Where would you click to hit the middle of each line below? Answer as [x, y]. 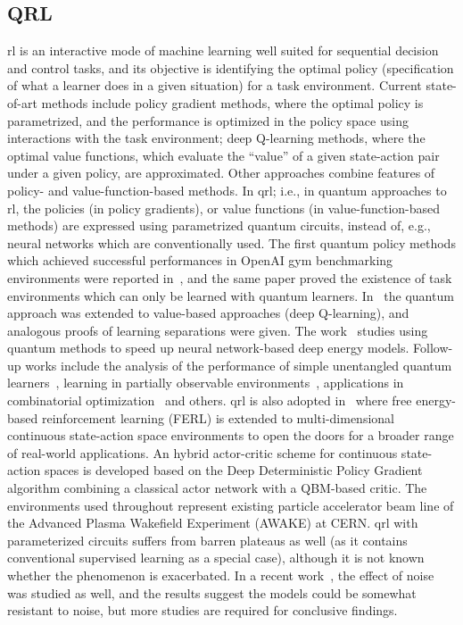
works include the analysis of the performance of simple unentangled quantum [239, 365]
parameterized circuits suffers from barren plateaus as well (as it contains [207, 540]
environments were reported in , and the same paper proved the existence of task [230, 277]
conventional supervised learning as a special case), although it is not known [216, 558]
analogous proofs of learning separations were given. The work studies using [218, 330]
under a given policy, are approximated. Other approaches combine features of [221, 173]
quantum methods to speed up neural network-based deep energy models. [208, 348]
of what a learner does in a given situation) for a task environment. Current [215, 85]
